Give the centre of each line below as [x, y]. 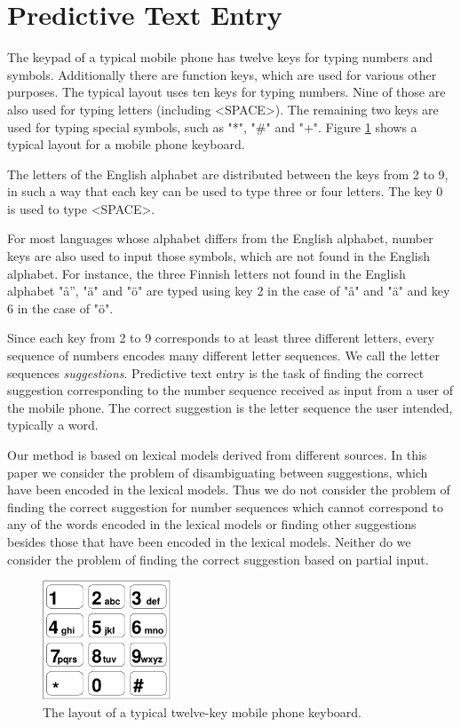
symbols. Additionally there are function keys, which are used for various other [222, 74]
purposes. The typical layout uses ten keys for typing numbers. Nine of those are [227, 92]
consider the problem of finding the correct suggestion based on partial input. [218, 559]
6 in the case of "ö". [60, 308]
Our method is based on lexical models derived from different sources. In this [217, 454]
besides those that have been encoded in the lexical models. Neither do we [209, 541]
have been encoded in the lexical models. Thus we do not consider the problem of [229, 490]
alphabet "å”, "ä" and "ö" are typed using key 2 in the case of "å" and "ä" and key [229, 291]
